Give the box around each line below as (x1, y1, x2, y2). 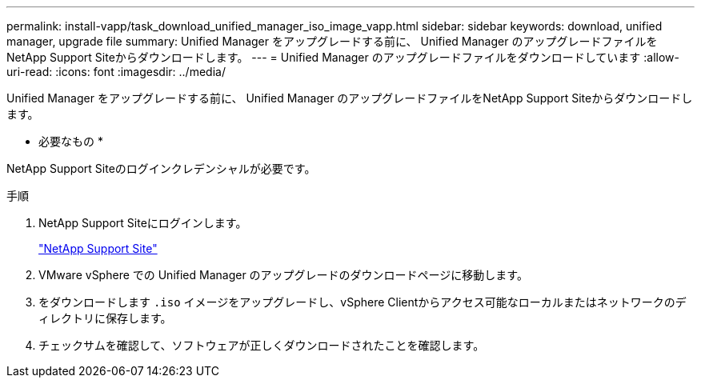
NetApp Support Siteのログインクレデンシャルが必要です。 (6, 162, 316, 175)
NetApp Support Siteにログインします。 (38, 216, 247, 230)
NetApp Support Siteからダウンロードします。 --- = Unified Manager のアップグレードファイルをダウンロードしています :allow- (6, 50, 679, 64)
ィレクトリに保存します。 (38, 311, 172, 325)
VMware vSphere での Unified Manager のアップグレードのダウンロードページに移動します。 (38, 268, 528, 282)
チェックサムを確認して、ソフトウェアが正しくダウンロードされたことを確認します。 (38, 338, 485, 352)
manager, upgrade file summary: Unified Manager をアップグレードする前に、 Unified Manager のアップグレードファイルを (6, 34, 658, 48)
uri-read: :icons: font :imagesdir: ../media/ (6, 65, 226, 78)
